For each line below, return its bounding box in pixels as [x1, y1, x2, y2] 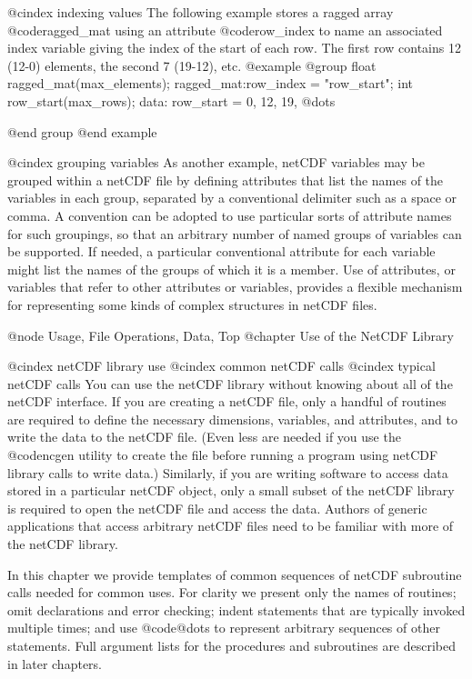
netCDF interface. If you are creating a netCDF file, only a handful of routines [7, 392, 447, 411]
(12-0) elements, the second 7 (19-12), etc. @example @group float [7, 55, 377, 75]
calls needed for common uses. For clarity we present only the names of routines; [7, 583, 457, 602]
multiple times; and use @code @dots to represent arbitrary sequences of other [7, 618, 440, 637]
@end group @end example [7, 122, 157, 141]
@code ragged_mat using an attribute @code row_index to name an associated [7, 20, 443, 39]
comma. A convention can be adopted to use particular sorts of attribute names [7, 205, 452, 225]
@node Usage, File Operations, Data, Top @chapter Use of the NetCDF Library [7, 325, 454, 344]
